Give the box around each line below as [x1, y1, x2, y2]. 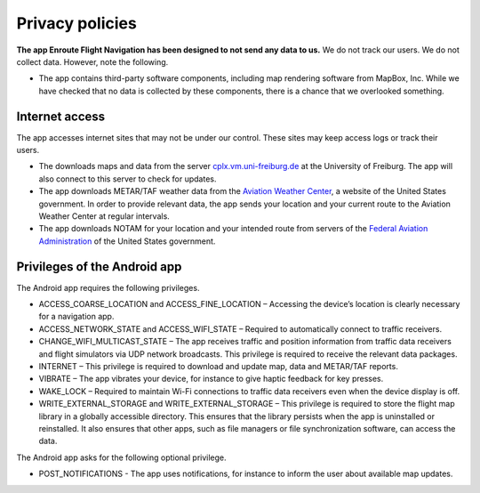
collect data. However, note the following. [16, 56, 169, 67]
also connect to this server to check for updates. [38, 174, 217, 184]
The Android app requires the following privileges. [16, 282, 200, 293]
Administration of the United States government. [38, 236, 216, 246]
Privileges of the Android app [16, 259, 182, 274]
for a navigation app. [38, 311, 115, 322]
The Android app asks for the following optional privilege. [16, 452, 227, 463]
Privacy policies [16, 13, 137, 33]
